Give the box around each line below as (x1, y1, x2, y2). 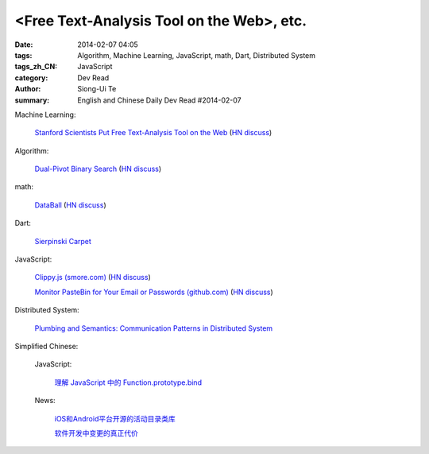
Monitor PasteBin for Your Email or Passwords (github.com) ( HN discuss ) (34, 287, 273, 297)
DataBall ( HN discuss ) (34, 200, 106, 210)
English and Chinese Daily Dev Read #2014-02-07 (77, 95, 242, 105)
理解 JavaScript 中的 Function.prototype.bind (54, 378, 203, 387)
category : (14, 72, 48, 83)
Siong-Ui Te (77, 84, 117, 94)
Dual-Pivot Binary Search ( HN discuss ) (34, 164, 162, 174)
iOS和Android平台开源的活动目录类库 (54, 413, 176, 423)
